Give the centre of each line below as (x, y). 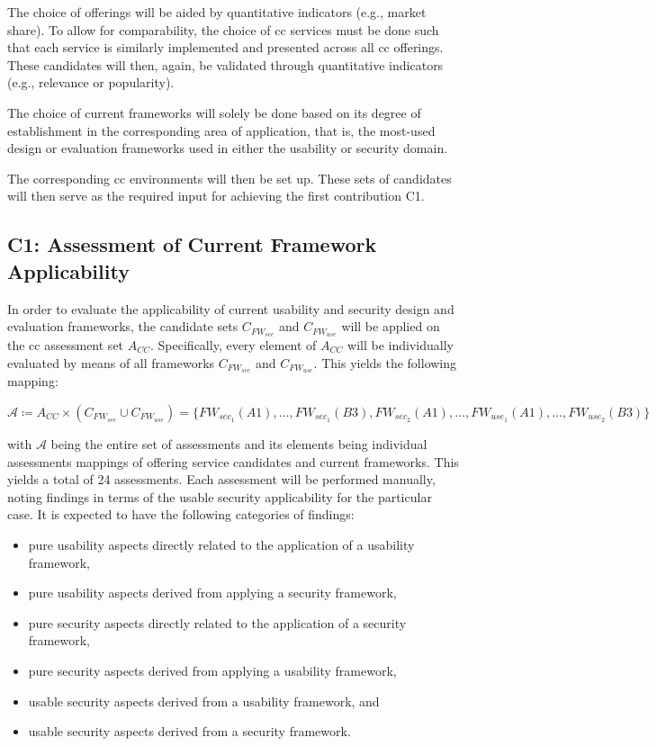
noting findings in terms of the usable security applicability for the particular (220, 496)
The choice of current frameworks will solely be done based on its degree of (214, 112)
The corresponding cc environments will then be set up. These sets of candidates (229, 178)
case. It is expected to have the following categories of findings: (181, 514)
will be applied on (391, 326)
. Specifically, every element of (234, 344)
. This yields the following (385, 362)
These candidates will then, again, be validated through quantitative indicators (225, 64)
